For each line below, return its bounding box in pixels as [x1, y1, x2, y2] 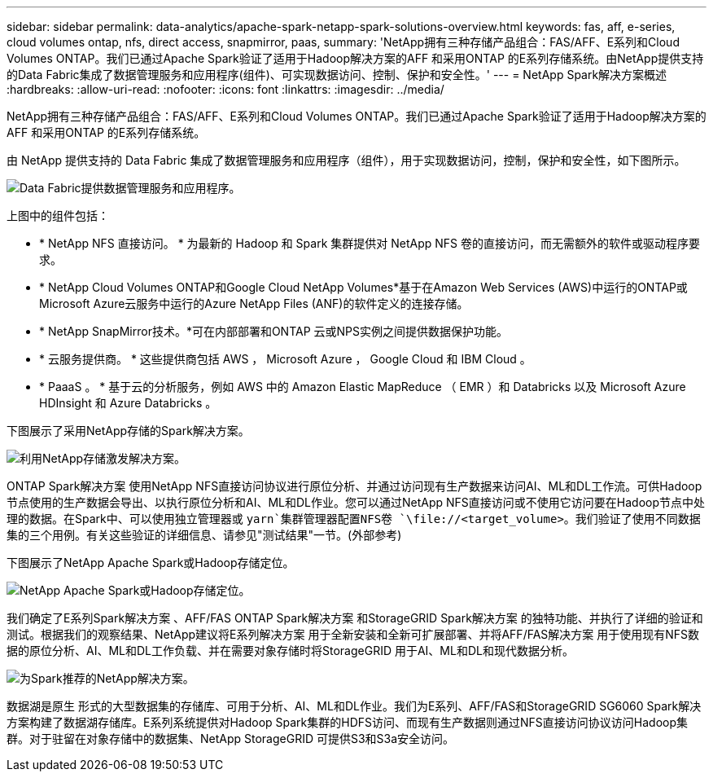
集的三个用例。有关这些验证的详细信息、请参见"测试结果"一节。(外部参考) [7, 528, 402, 542]
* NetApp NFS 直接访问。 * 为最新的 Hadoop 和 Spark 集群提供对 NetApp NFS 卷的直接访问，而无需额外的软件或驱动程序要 [39, 236, 700, 250]
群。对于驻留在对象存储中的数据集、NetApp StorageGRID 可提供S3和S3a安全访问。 [7, 732, 455, 745]
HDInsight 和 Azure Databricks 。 [39, 396, 217, 410]
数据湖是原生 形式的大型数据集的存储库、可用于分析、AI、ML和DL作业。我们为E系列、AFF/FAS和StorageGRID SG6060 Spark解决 [7, 699, 702, 713]
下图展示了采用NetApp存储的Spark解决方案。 [7, 424, 250, 437]
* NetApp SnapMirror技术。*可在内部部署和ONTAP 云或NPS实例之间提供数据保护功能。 [39, 324, 509, 338]
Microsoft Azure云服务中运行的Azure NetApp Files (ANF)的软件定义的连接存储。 [39, 297, 469, 310]
